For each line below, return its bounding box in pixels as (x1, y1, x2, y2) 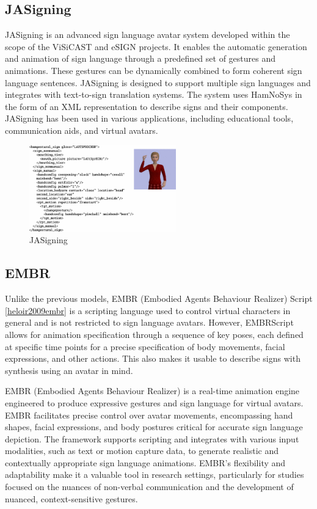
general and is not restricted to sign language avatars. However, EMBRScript (5, 316, 294, 329)
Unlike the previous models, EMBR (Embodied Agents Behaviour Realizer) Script (5, 292, 313, 305)
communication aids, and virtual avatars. (5, 123, 158, 136)
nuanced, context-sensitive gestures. (5, 492, 138, 505)
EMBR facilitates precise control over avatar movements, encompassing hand (5, 408, 293, 421)
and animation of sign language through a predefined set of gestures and (5, 52, 276, 65)
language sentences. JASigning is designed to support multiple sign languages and (5, 76, 311, 89)
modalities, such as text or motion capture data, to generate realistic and (5, 444, 279, 457)
